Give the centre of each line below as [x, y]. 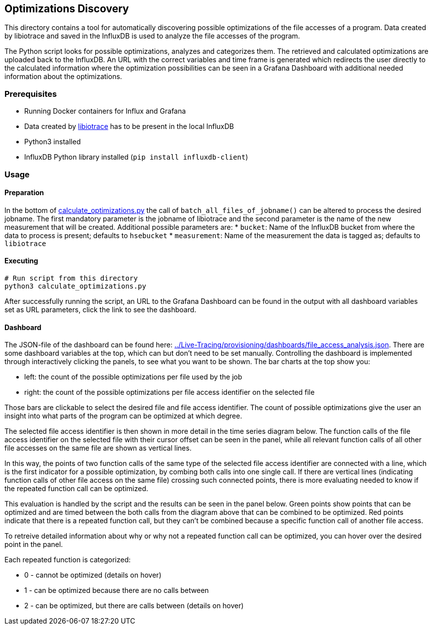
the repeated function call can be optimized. [76, 489]
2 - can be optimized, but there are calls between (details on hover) [134, 606]
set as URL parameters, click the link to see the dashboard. [101, 309]
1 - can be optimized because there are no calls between [117, 590]
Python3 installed [53, 142]
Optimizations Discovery [67, 9]
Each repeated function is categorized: [68, 560]
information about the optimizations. [63, 77]
